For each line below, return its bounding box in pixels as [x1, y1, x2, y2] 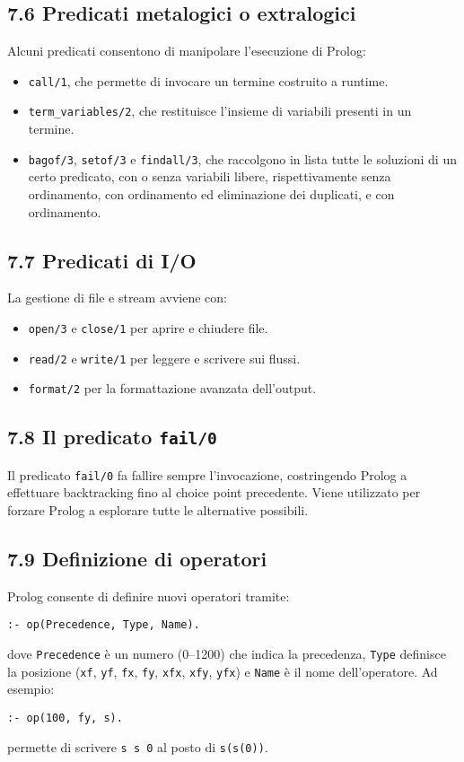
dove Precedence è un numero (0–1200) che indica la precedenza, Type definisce [7, 644, 446, 662]
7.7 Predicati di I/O [7, 246, 197, 274]
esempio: [7, 679, 55, 698]
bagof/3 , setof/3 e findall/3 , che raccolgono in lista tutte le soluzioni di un [28, 149, 457, 168]
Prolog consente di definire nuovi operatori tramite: [7, 586, 290, 605]
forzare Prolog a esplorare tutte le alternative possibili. [7, 500, 309, 519]
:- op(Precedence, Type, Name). [7, 618, 200, 632]
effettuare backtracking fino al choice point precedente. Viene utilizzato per [7, 483, 421, 502]
